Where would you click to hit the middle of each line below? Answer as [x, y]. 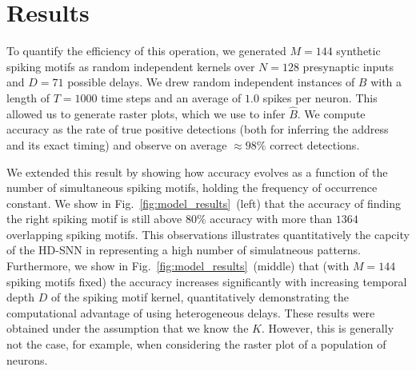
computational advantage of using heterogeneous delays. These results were [191, 312]
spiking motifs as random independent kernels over [131, 66]
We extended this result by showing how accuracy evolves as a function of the [197, 172]
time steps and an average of [171, 97]
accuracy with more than [271, 219]
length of [28, 97]
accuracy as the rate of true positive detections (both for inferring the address [198, 129]
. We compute [331, 113]
